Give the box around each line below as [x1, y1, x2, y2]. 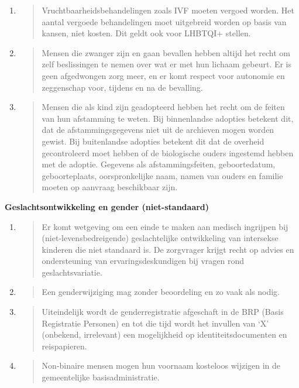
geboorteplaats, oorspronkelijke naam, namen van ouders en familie [42, 169, 283, 181]
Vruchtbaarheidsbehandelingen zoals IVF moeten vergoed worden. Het [42, 4, 295, 16]
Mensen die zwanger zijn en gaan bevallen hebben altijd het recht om [42, 46, 291, 59]
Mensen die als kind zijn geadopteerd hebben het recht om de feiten [42, 101, 285, 113]
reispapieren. [42, 339, 87, 352]
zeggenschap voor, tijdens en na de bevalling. [42, 81, 203, 93]
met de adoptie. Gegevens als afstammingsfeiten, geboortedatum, [42, 158, 276, 170]
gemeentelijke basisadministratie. [42, 371, 160, 383]
